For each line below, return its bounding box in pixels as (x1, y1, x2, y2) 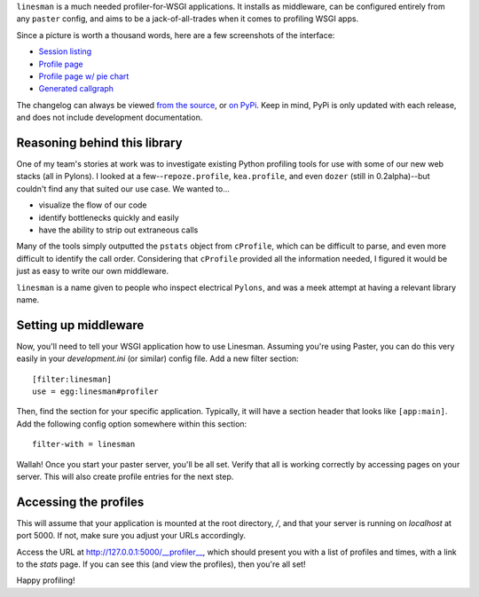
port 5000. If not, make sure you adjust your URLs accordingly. (16, 530, 247, 541)
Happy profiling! (16, 575, 75, 585)
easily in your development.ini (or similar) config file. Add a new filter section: (16, 353, 299, 364)
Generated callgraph (38, 83, 114, 94)
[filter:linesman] (32, 373, 113, 384)
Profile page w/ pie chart (38, 71, 130, 82)
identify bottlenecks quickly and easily (38, 212, 179, 223)
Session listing (38, 46, 92, 57)
